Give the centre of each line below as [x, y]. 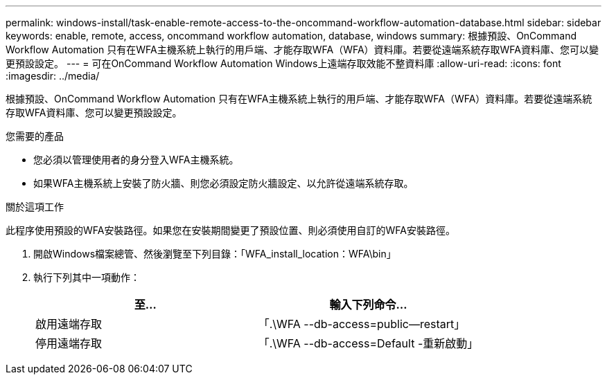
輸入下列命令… [368, 305]
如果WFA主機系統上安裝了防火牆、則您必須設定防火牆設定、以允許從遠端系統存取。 [223, 183]
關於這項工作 [35, 207]
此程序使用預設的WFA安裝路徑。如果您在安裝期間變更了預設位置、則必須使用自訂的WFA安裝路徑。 [230, 230]
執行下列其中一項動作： [87, 277]
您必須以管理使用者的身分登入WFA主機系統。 [136, 160]
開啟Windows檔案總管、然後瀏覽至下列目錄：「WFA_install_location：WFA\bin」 [215, 254]
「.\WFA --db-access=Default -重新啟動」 [368, 343]
